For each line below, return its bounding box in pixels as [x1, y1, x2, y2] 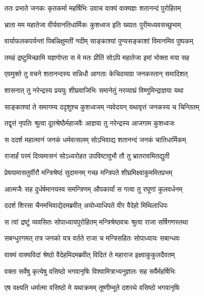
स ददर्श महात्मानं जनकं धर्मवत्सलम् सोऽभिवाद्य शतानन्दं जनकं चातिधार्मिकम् [4, 134, 186, 144]
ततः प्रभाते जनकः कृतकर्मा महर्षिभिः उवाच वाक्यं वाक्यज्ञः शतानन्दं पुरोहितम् [4, 3, 181, 13]
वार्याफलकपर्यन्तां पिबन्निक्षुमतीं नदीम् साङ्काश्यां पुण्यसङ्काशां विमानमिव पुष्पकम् [4, 36, 194, 46]
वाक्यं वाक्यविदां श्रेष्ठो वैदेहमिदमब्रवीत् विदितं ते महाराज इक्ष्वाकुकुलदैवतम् [4, 249, 175, 259]
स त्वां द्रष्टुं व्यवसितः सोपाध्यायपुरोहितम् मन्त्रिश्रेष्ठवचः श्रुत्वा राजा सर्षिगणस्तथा [4, 216, 188, 227]
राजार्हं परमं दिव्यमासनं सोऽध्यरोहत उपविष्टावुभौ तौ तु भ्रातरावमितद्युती [4, 151, 170, 161]
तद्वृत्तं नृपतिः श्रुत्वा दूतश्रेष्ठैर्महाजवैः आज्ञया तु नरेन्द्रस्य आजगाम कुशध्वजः [4, 118, 175, 128]
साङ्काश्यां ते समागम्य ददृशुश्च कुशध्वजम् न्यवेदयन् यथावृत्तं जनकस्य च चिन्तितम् [4, 101, 200, 112]
